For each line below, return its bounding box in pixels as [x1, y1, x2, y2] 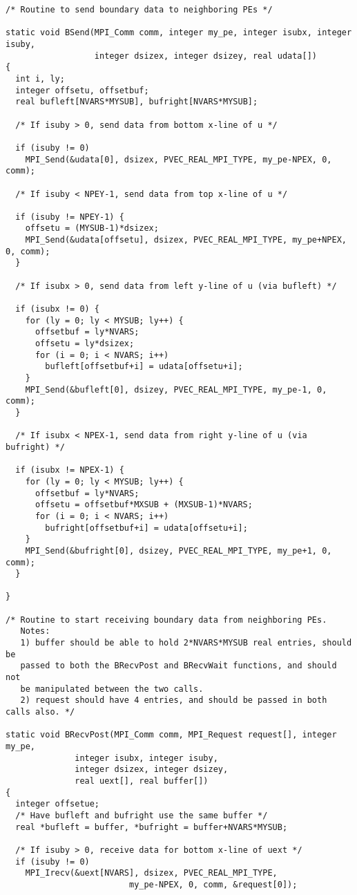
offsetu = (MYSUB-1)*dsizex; [25, 223, 159, 234]
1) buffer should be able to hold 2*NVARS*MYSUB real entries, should [20, 638, 352, 648]
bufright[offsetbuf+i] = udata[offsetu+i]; [45, 522, 248, 533]
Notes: [20, 626, 50, 637]
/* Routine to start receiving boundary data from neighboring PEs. [6, 614, 327, 625]
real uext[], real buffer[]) [75, 775, 209, 786]
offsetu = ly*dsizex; [35, 339, 135, 349]
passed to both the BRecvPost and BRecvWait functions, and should [20, 661, 337, 671]
